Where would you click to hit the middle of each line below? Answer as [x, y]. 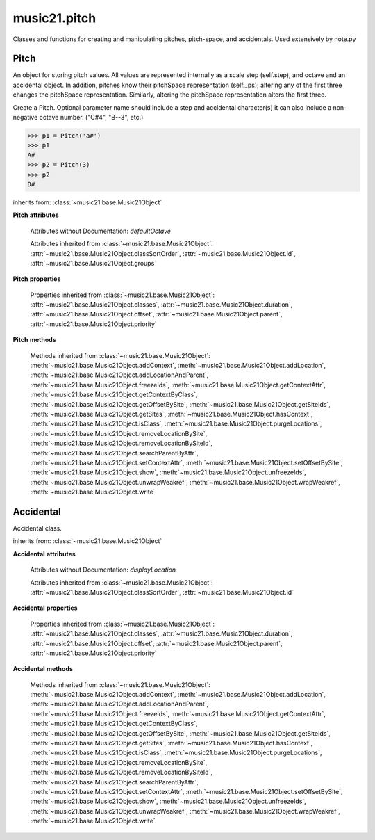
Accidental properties [45, 608]
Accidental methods [43, 669]
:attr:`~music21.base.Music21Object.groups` [93, 263]
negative [25, 118]
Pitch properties [37, 279]
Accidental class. [37, 528]
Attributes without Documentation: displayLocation [103, 570]
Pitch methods [34, 340]
